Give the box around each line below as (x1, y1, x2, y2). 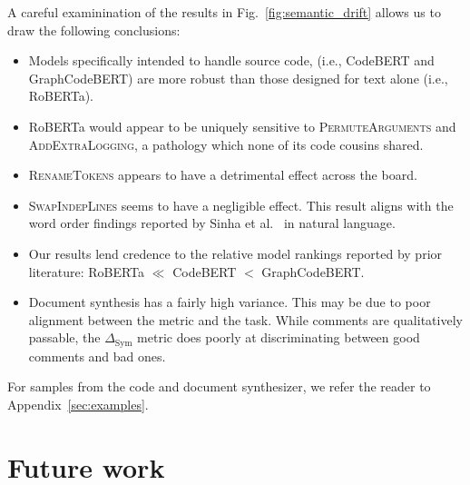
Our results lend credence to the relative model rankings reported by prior (28, 243, 443, 262)
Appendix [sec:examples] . (7, 394, 149, 413)
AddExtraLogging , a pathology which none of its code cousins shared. (28, 134, 424, 153)
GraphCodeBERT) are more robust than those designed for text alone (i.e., (28, 68, 448, 87)
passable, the (28, 328, 101, 347)
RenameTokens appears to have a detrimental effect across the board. (28, 165, 417, 184)
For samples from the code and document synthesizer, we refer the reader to (7, 377, 431, 396)
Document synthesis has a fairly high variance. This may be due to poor (28, 292, 431, 312)
